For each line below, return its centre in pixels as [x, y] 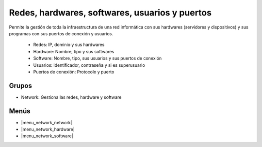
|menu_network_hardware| [48, 129]
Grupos [21, 85]
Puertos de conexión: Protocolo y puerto [74, 72]
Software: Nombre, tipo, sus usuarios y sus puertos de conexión [98, 59]
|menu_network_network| [47, 122]
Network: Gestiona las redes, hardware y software [71, 97]
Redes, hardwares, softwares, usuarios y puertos [110, 13]
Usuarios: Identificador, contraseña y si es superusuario [89, 65]
